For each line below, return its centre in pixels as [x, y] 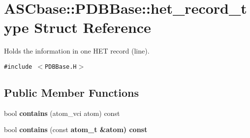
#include [18, 67]
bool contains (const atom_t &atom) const [76, 129]
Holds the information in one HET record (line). [77, 51]
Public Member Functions [71, 92]
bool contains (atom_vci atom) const [62, 113]
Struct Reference [93, 27]
